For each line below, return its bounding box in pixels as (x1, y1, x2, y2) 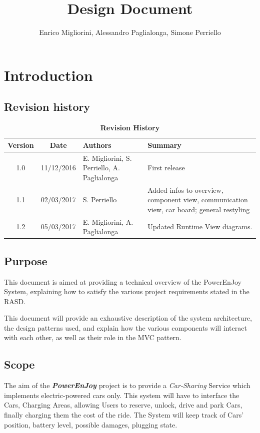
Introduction (4, 64, 93, 85)
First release (147, 162, 185, 173)
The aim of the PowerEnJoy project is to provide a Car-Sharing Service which (4, 380, 250, 391)
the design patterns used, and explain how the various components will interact (4, 322, 247, 333)
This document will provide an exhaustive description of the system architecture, (4, 313, 252, 323)
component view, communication (147, 194, 248, 205)
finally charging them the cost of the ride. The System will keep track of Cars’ (4, 410, 244, 420)
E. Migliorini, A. (82, 216, 133, 227)
